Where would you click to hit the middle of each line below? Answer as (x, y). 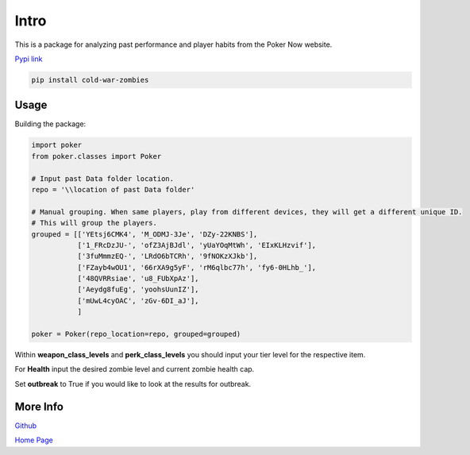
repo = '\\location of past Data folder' (113, 189)
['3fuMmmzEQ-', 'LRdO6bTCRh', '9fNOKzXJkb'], (168, 256)
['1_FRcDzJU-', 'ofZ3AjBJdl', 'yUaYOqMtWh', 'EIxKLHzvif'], (197, 245)
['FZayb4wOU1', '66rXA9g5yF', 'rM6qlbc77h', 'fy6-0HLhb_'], (197, 267)
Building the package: (50, 124)
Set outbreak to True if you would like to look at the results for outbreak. (133, 384)
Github (26, 426)
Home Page (34, 440)
